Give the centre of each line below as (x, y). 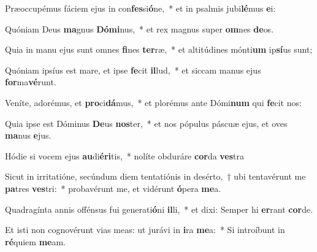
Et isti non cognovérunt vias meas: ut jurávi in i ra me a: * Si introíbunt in (145, 230)
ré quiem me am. (35, 241)
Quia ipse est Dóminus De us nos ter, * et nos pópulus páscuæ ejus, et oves (146, 123)
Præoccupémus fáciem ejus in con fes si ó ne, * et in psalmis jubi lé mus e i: (140, 8)
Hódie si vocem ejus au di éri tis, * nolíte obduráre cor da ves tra (125, 155)
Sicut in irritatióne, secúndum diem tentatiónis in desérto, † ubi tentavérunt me (155, 176)
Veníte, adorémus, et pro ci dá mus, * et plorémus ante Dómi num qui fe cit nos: (153, 102)
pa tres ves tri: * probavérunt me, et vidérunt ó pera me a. (113, 188)
